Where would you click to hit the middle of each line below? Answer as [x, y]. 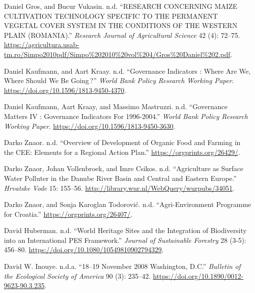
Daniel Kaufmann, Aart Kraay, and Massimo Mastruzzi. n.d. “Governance [116, 106]
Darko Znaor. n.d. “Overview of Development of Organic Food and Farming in [122, 142]
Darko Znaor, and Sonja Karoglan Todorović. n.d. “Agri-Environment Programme [128, 204]
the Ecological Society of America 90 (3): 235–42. [77, 276]
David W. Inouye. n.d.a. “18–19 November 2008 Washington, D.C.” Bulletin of [122, 266]
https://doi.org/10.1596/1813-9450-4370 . [65, 90]
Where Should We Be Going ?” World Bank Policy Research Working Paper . [119, 80]
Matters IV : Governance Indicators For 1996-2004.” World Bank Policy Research [126, 116]
